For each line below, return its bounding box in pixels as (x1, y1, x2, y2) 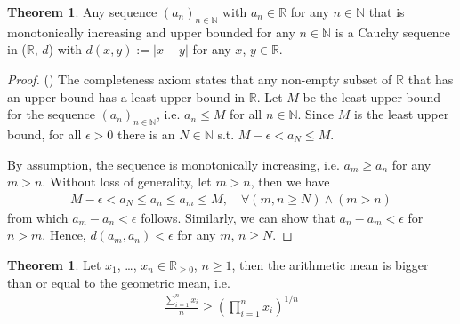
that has (408, 69, 454, 88)
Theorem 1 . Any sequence (7, 3, 157, 20)
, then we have (250, 172, 330, 191)
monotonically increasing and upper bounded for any (7, 22, 295, 41)
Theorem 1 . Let (7, 255, 101, 273)
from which (7, 208, 69, 226)
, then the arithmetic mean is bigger (231, 255, 429, 273)
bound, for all (7, 124, 82, 143)
